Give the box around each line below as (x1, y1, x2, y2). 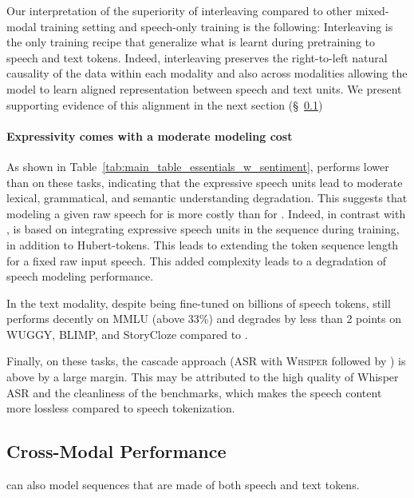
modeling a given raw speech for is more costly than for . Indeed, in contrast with (6, 205, 406, 221)
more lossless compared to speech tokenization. (6, 400, 235, 416)
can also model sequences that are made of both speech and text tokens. (6, 476, 360, 493)
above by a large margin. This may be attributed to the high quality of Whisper (6, 369, 399, 385)
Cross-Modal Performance (6, 439, 227, 464)
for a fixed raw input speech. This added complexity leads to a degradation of (6, 252, 386, 269)
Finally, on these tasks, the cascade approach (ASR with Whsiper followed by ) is (6, 353, 406, 369)
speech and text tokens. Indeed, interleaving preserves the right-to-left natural (6, 49, 388, 66)
